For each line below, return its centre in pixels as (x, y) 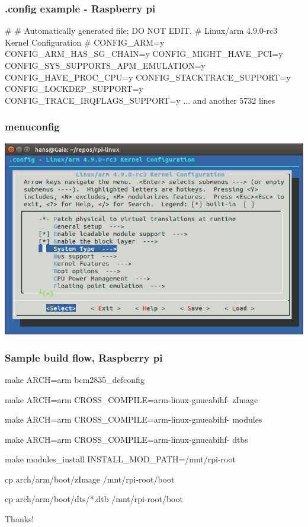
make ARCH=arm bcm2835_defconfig (75, 379)
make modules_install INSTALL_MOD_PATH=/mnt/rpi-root (120, 459)
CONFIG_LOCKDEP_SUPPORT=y (74, 89)
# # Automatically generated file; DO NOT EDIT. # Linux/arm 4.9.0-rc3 (141, 31)
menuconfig (32, 127)
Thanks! (20, 519)
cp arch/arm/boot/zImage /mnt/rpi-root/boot (90, 479)
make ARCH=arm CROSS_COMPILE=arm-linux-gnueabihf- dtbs (126, 439)
